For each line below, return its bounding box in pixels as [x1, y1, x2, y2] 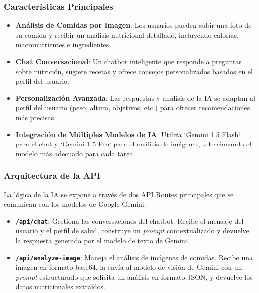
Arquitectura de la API [4, 169, 100, 182]
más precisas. [15, 112, 56, 122]
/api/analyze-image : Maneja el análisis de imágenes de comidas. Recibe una [15, 252, 253, 262]
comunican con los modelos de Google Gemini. [4, 199, 146, 209]
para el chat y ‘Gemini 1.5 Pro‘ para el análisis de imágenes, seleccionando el [15, 139, 252, 149]
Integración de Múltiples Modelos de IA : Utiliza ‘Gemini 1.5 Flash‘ [15, 129, 241, 139]
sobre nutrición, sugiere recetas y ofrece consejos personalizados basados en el [15, 66, 253, 76]
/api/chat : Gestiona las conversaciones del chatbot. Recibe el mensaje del [15, 215, 244, 226]
